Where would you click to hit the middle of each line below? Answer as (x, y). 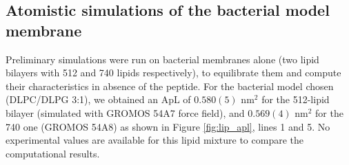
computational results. (53, 153)
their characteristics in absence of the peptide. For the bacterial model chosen (170, 86)
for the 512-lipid (296, 99)
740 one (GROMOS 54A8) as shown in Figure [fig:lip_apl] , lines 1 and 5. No (168, 126)
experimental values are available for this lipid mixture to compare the (155, 140)
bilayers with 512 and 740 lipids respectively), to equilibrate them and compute (173, 73)
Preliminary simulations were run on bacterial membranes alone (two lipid (162, 59)
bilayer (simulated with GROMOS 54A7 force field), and (125, 112)
